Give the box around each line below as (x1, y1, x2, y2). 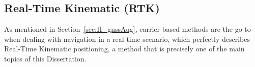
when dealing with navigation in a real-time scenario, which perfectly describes (4, 33, 250, 44)
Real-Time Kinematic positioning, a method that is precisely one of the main (4, 43, 245, 54)
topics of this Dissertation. (4, 53, 87, 63)
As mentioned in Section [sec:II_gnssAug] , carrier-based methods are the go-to (4, 24, 251, 34)
